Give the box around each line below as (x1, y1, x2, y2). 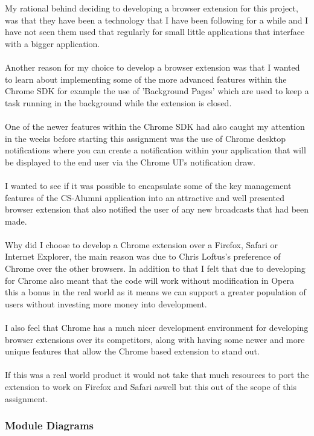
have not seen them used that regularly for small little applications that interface (5, 25, 305, 38)
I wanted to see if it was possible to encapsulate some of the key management (5, 179, 292, 191)
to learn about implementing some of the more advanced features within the (5, 72, 287, 85)
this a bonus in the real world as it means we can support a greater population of (5, 286, 306, 298)
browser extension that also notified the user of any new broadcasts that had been (5, 203, 309, 216)
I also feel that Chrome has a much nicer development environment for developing (5, 321, 309, 334)
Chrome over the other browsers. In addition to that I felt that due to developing (5, 262, 306, 275)
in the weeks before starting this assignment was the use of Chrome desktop (5, 132, 286, 144)
